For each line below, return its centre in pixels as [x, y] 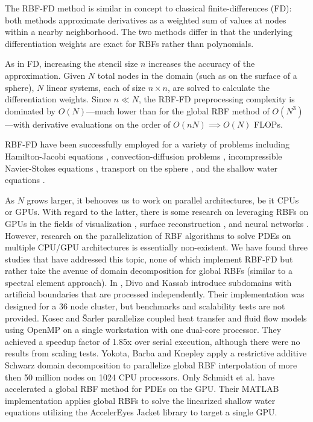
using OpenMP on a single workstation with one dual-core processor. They [143, 330]
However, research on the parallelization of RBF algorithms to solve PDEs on [148, 235]
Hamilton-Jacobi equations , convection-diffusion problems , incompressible [144, 156]
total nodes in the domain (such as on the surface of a [197, 75]
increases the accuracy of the [202, 64]
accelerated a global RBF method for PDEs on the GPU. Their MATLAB [142, 389]
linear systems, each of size [96, 87]
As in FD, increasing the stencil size [71, 64]
